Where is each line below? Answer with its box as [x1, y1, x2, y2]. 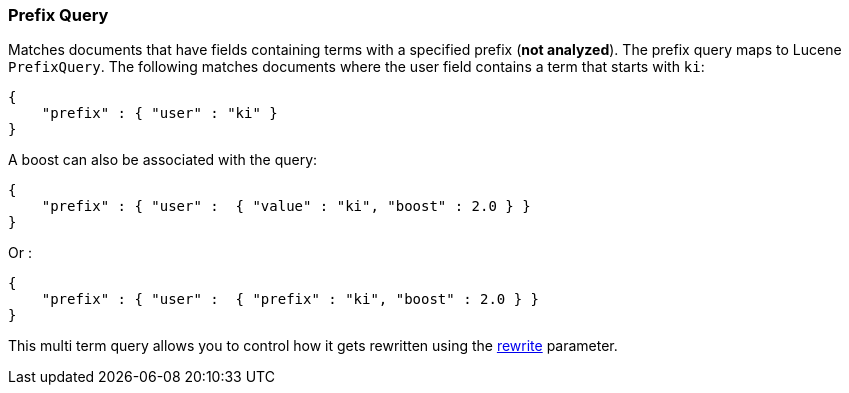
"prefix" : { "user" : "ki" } [41, 105, 278, 122]
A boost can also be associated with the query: [8, 151, 318, 169]
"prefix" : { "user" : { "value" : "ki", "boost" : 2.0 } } [41, 198, 531, 215]
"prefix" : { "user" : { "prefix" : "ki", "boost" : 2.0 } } [41, 291, 540, 308]
